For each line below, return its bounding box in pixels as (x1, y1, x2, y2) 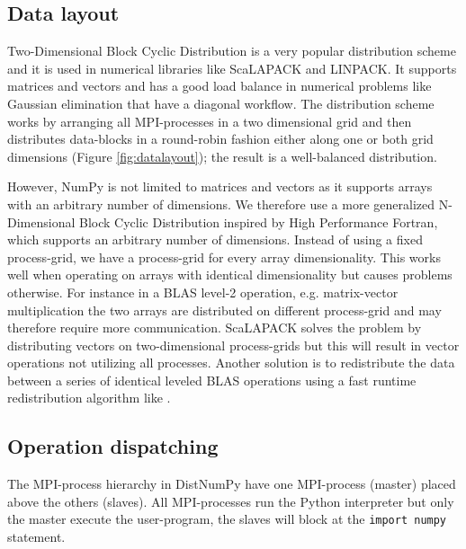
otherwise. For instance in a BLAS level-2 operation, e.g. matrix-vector (7, 282, 399, 301)
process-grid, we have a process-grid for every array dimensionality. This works (7, 247, 441, 266)
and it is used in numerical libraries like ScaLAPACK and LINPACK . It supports (7, 58, 457, 77)
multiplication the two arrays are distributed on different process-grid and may (7, 300, 442, 319)
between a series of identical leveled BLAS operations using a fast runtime (7, 370, 417, 389)
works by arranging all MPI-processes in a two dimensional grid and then (7, 111, 412, 130)
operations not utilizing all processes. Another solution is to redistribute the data (7, 353, 455, 372)
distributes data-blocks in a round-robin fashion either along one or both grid (7, 129, 434, 148)
